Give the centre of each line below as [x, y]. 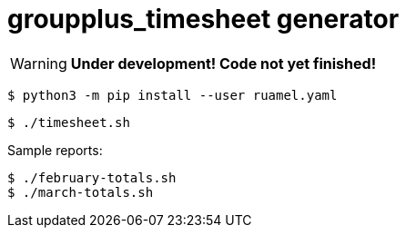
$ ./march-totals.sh [81, 192]
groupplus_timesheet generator [203, 19]
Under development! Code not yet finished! [223, 63]
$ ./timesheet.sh [69, 122]
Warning [39, 63]
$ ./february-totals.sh [92, 177]
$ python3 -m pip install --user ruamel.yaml [173, 95]
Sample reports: [55, 150]
